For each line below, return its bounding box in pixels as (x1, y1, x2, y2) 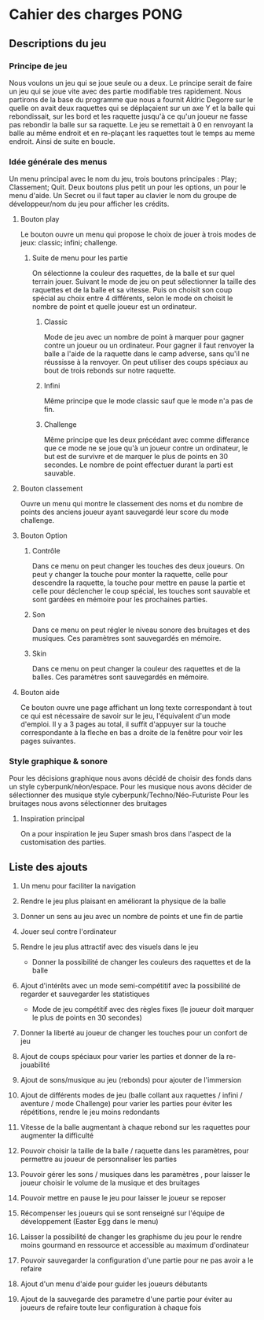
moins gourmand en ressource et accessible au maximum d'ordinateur (20, 1241, 250, 1250)
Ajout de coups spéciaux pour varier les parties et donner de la (20, 1052, 225, 1061)
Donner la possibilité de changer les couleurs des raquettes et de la (31, 958, 251, 967)
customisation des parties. (20, 837, 107, 847)
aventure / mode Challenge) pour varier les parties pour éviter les (20, 1099, 233, 1109)
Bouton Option (20, 531, 68, 540)
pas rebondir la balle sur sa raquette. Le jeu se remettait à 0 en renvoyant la (9, 119, 254, 129)
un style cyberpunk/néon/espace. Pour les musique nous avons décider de (9, 782, 252, 792)
